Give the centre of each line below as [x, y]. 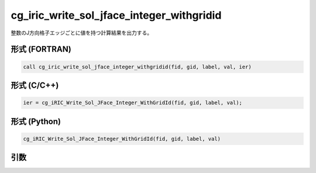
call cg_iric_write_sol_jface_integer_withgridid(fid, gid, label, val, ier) [137, 67]
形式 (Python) [36, 121]
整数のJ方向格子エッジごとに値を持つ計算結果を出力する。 [81, 33]
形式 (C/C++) [35, 85]
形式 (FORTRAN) [41, 49]
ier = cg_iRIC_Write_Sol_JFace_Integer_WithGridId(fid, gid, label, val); [133, 103]
